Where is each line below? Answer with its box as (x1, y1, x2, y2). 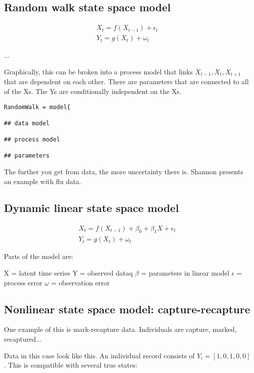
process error (4, 277, 43, 287)
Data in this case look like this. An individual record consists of (4, 350, 195, 360)
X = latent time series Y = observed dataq (4, 267, 133, 278)
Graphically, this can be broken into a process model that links (4, 66, 193, 76)
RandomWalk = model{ (4, 103, 71, 111)
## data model (4, 119, 50, 127)
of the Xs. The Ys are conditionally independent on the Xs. (4, 86, 182, 96)
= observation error (51, 277, 110, 287)
